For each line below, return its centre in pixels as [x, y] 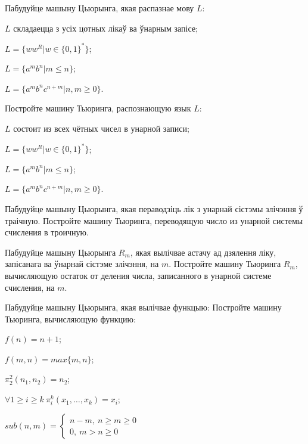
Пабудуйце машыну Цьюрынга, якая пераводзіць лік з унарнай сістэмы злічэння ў [154, 208]
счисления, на [30, 287]
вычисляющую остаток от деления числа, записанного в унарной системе [138, 275]
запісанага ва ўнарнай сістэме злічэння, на [82, 264]
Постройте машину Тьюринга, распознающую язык [98, 108]
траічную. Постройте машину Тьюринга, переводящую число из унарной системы [154, 220]
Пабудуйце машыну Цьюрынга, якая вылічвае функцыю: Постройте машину [143, 307]
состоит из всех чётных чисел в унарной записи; [101, 128]
